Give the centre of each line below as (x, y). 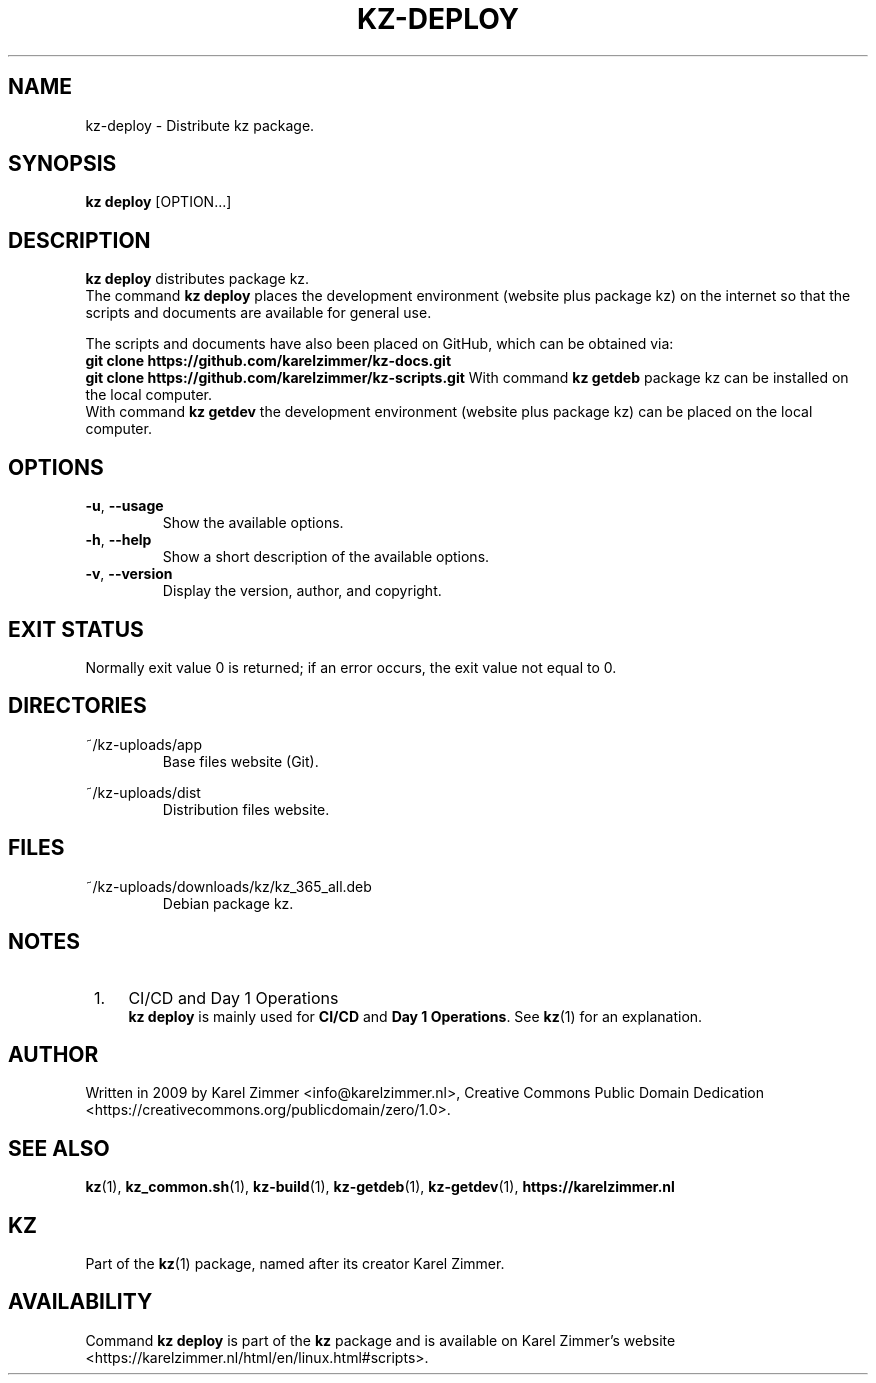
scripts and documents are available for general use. (258, 313)
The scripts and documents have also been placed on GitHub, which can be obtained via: (379, 344)
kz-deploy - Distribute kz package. (200, 125)
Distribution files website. (246, 809)
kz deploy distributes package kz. (197, 279)
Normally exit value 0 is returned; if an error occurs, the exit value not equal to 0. (351, 667)
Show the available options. (253, 523)
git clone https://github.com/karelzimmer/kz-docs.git (268, 361)
